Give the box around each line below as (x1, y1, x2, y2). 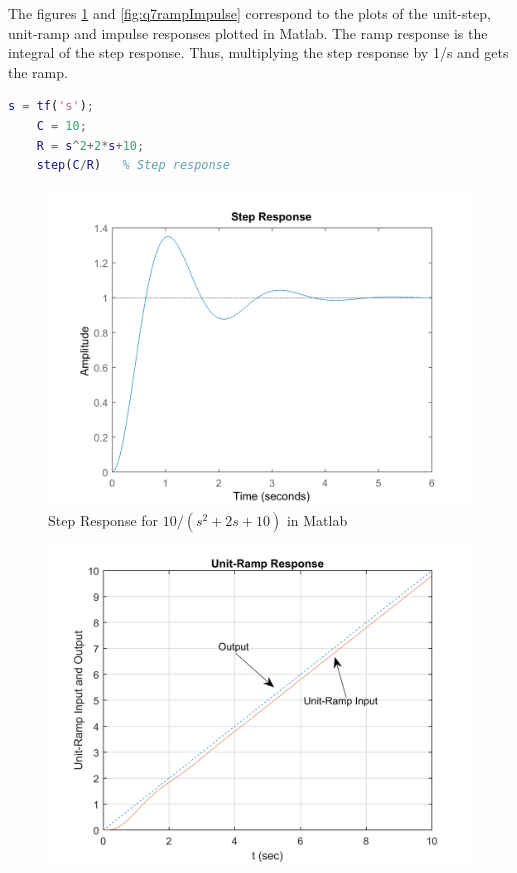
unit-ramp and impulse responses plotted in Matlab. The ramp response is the (8, 22, 488, 43)
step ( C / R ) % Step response (36, 158, 230, 173)
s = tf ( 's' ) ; (8, 99, 95, 114)
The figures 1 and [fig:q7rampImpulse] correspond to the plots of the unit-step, (8, 3, 491, 23)
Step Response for (48, 510, 159, 531)
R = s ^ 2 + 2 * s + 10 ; (36, 138, 145, 153)
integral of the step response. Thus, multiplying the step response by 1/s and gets (8, 42, 509, 63)
